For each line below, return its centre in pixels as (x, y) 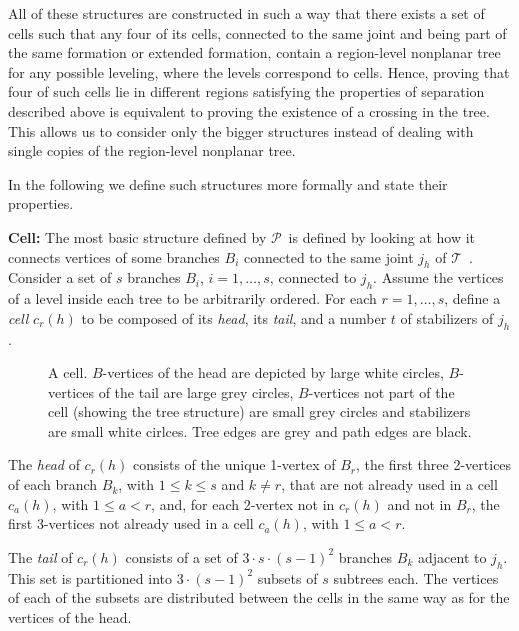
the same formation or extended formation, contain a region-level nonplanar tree (254, 52)
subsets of (287, 577)
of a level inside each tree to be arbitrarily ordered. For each (192, 298)
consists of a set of (181, 556)
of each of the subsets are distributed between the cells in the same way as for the (259, 597)
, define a (472, 298)
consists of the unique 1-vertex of (234, 464)
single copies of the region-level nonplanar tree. (152, 150)
